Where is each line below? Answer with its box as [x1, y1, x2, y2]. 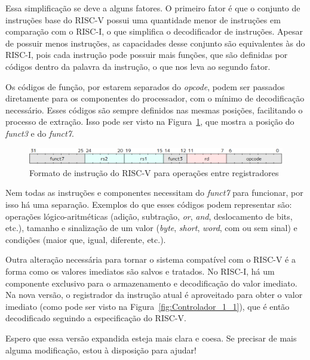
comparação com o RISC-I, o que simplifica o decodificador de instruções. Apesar [5, 25, 303, 38]
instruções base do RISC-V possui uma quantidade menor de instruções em [5, 13, 281, 26]
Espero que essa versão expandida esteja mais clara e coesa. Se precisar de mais [5, 331, 297, 344]
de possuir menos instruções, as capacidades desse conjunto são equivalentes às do [5, 36, 305, 49]
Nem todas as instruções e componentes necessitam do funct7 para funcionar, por [5, 186, 303, 199]
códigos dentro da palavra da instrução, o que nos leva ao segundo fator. [5, 60, 271, 72]
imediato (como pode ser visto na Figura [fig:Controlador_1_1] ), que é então [5, 300, 290, 312]
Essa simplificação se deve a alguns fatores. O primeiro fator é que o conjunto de [5, 2, 300, 14]
